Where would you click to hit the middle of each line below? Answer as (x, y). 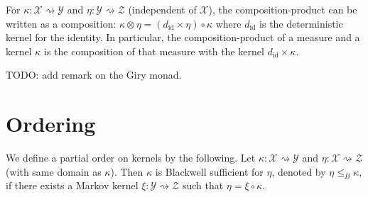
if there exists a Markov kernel (72, 185)
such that (203, 185)
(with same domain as (54, 171)
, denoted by (299, 171)
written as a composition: (61, 23)
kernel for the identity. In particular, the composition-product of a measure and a (183, 37)
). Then (127, 171)
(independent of (162, 9)
